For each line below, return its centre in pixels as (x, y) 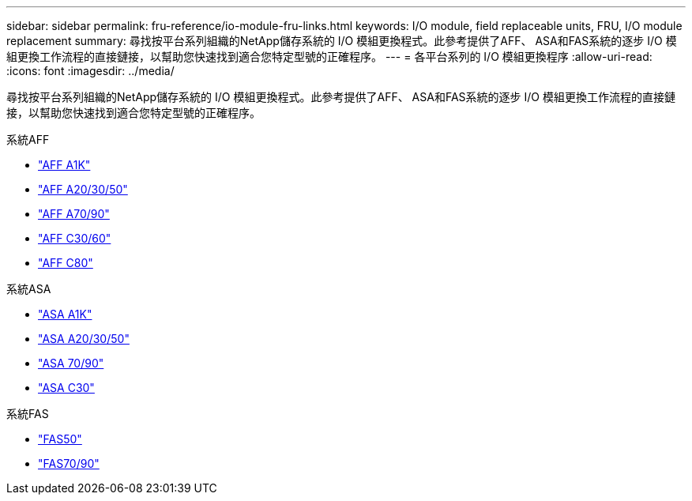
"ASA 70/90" (71, 363)
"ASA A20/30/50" (84, 339)
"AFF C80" (66, 263)
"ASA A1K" (65, 314)
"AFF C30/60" (75, 238)
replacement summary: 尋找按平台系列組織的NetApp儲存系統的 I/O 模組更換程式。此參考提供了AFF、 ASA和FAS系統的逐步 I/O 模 (342, 41)
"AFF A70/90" (74, 214)
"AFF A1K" (64, 165)
